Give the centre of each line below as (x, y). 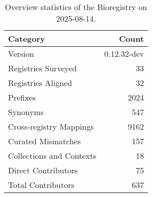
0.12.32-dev (124, 54)
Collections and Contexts (52, 156)
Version (21, 54)
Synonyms (26, 112)
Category (27, 38)
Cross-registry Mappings (51, 126)
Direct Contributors (43, 170)
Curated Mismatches (45, 141)
